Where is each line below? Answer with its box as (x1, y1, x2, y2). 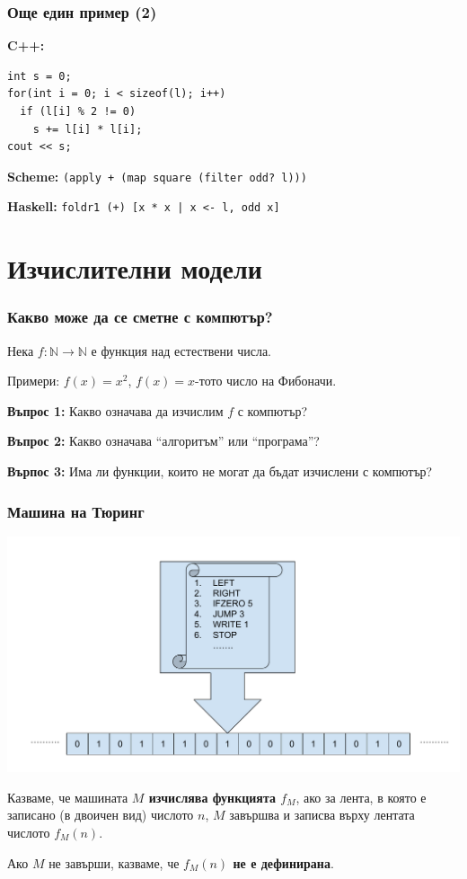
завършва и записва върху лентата (229, 805, 415, 824)
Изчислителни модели (7, 250, 262, 287)
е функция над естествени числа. (91, 341, 272, 360)
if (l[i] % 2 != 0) (20, 105, 137, 118)
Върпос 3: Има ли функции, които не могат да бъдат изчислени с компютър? (7, 462, 433, 481)
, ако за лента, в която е (295, 787, 427, 806)
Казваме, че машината (7, 787, 128, 806)
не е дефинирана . (233, 853, 334, 872)
